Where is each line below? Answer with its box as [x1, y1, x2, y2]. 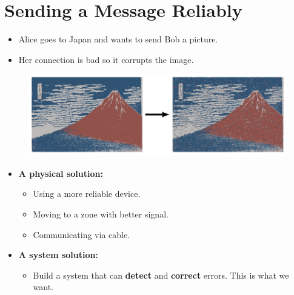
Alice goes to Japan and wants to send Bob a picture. [18, 33, 218, 45]
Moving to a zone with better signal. [33, 208, 169, 220]
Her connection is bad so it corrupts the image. [18, 53, 194, 65]
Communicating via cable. [33, 228, 130, 240]
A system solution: [18, 248, 98, 261]
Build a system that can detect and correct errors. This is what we [33, 268, 289, 281]
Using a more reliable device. [33, 187, 141, 200]
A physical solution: [18, 167, 103, 179]
